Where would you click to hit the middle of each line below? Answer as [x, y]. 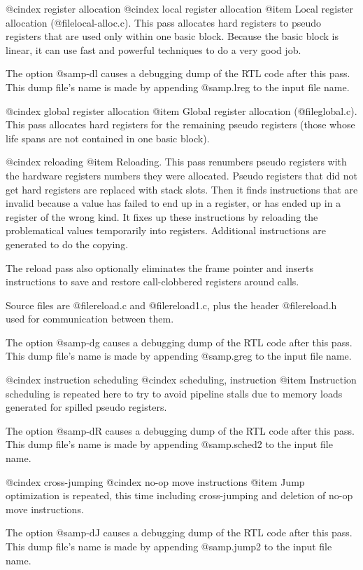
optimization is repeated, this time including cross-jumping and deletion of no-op [179, 495]
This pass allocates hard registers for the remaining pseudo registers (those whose [180, 124]
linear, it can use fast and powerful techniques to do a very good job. [154, 49]
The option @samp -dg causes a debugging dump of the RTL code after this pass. [179, 342]
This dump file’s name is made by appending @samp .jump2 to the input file [169, 546]
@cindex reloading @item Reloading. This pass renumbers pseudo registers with [176, 162]
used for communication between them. [90, 319]
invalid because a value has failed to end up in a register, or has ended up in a [173, 203]
